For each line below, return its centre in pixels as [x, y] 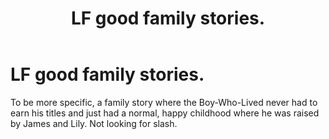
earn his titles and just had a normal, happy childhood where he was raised [165, 113]
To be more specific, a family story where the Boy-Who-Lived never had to [164, 102]
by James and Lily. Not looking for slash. [94, 123]
